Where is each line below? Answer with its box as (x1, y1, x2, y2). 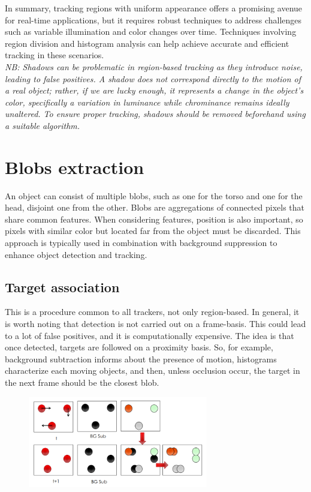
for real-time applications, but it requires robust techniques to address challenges (5, 13, 302, 26)
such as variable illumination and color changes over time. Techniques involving (5, 25, 297, 38)
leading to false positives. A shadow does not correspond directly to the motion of (5, 72, 301, 85)
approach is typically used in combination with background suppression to (5, 236, 277, 249)
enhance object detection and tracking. (5, 248, 147, 260)
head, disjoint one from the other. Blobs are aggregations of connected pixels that (5, 201, 304, 214)
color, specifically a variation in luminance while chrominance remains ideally (5, 95, 289, 108)
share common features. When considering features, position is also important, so (5, 212, 303, 225)
